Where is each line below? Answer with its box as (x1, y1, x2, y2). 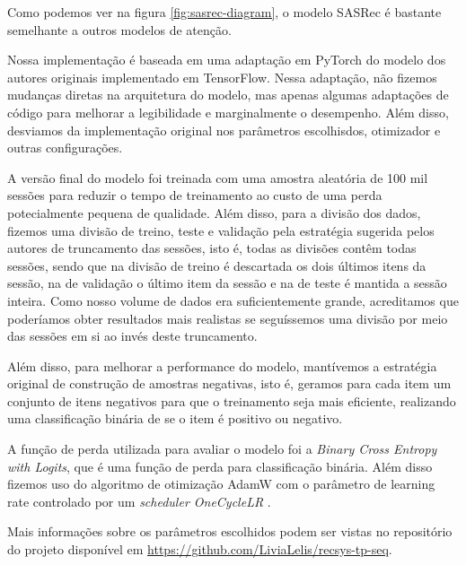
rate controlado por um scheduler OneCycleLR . (7, 491, 271, 510)
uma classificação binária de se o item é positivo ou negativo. (7, 409, 343, 428)
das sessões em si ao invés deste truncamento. (7, 326, 258, 345)
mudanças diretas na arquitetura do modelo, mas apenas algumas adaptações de (7, 85, 449, 104)
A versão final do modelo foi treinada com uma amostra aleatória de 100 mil (7, 168, 428, 187)
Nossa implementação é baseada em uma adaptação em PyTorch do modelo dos (7, 50, 446, 69)
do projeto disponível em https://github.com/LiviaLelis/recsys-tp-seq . (7, 540, 392, 559)
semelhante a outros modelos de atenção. (7, 20, 232, 39)
